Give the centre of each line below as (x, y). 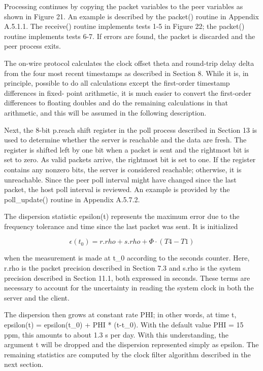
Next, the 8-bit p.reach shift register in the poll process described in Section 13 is (131, 129)
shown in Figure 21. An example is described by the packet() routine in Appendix (131, 16)
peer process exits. (32, 46)
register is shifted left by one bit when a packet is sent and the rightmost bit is (127, 149)
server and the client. (37, 297)
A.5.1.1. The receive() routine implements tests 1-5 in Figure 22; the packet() (124, 26)
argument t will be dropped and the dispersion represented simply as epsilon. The (131, 344)
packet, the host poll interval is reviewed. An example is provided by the (117, 189)
